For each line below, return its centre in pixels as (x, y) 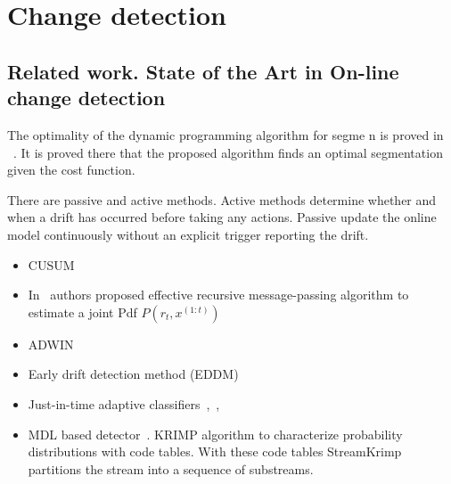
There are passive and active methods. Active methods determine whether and (222, 199)
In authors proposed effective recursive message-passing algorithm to (218, 295)
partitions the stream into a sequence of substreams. (171, 468)
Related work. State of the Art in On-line (203, 71)
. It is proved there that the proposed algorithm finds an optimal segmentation (228, 152)
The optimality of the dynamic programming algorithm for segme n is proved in (225, 134)
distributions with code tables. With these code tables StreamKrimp (215, 451)
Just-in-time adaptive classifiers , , (124, 403)
